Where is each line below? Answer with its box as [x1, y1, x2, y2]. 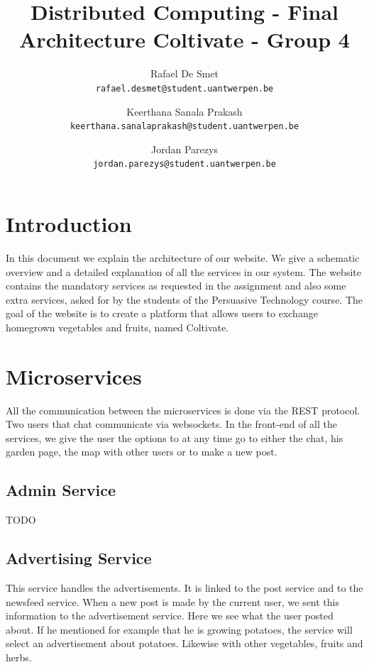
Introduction [6, 209, 132, 238]
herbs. [6, 650, 32, 665]
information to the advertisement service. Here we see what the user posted [6, 608, 334, 623]
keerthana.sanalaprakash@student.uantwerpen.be [70, 121, 299, 132]
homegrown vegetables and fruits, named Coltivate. [6, 319, 229, 334]
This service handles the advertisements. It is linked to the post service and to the [6, 580, 363, 595]
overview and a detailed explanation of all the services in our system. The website [6, 264, 361, 279]
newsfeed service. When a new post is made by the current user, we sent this [6, 594, 340, 609]
